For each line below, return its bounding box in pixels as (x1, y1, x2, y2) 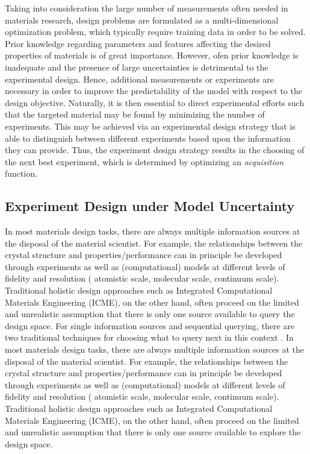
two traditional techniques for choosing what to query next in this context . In (5, 331, 294, 344)
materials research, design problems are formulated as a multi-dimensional (5, 13, 279, 26)
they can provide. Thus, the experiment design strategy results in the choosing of (5, 143, 305, 156)
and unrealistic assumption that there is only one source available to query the (5, 307, 295, 320)
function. (5, 167, 38, 180)
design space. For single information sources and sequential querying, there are (5, 319, 295, 332)
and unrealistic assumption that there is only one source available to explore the (5, 426, 301, 438)
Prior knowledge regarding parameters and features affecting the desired (5, 37, 271, 49)
